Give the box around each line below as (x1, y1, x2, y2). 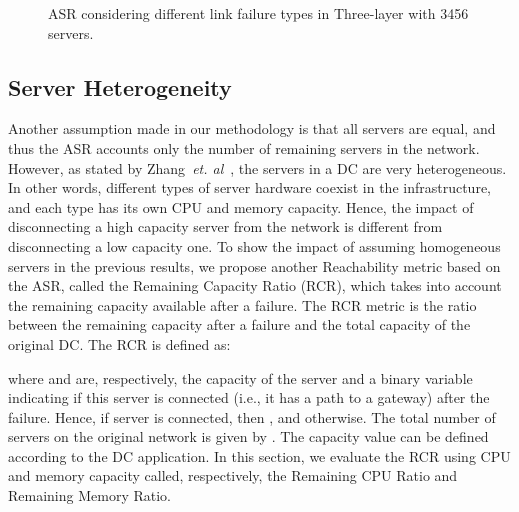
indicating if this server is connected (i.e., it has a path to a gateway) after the (8, 387, 490, 408)
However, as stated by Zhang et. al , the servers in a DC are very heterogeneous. (8, 157, 507, 178)
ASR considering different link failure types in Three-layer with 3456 (48, 3, 469, 23)
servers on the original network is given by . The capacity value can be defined (8, 426, 489, 447)
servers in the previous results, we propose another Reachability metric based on (8, 255, 501, 276)
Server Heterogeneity (8, 71, 232, 102)
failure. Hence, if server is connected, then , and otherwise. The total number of (8, 406, 496, 427)
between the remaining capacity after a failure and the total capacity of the (8, 314, 471, 335)
